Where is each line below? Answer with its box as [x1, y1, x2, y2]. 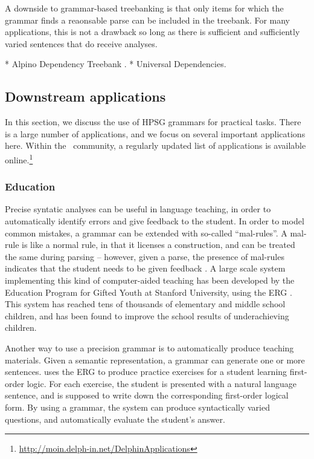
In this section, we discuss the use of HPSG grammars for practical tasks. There [5, 116, 301, 128]
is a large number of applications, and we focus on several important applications [5, 127, 306, 140]
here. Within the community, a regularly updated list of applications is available [5, 139, 306, 152]
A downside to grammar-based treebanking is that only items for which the [5, 2, 284, 14]
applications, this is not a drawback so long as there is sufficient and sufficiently [5, 25, 300, 38]
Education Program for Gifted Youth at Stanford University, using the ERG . [5, 285, 292, 298]
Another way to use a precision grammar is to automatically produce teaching [5, 341, 294, 354]
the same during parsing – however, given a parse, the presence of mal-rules [5, 250, 284, 262]
